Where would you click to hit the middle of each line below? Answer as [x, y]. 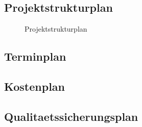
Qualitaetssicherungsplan [71, 116]
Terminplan [35, 56]
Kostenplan [35, 86]
